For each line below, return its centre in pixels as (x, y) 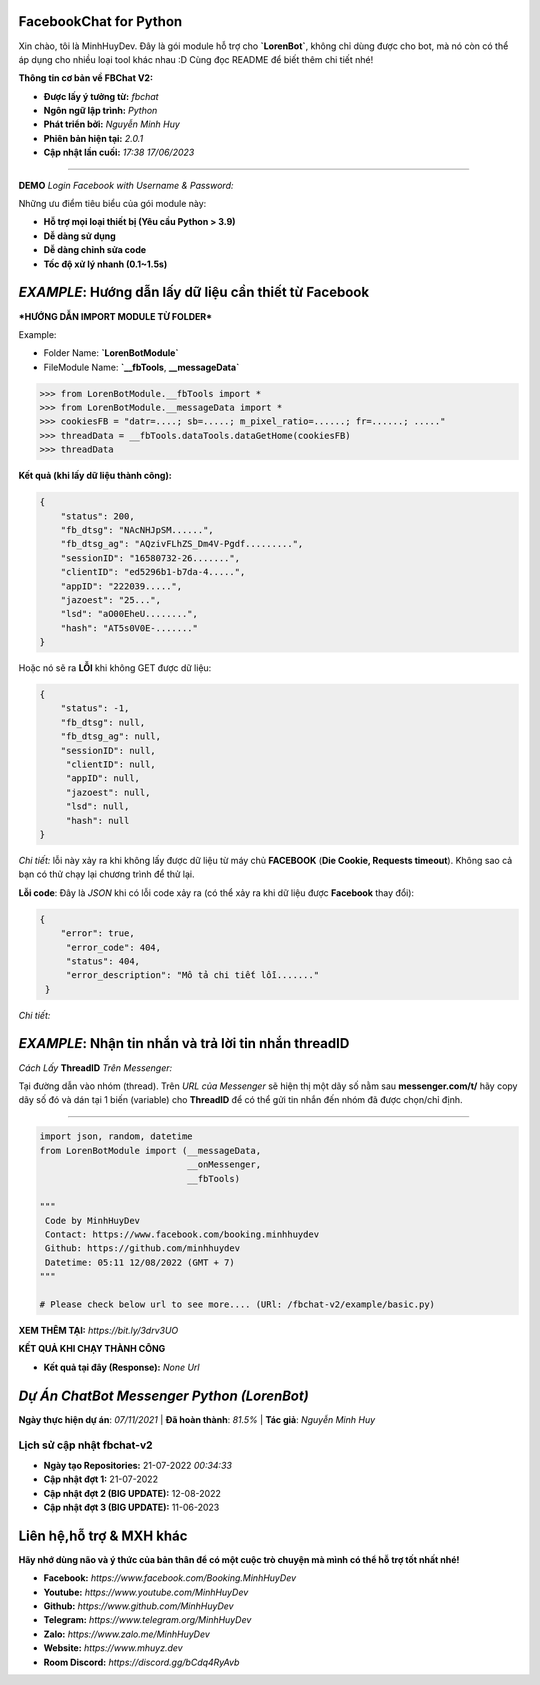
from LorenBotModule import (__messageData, (150, 1150)
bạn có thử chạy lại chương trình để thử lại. (106, 874)
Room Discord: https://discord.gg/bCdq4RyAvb (141, 1662)
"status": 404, (102, 961)
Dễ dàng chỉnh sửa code (95, 250)
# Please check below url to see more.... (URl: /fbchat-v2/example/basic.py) (237, 1304)
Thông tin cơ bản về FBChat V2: (86, 78)
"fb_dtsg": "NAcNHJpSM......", (137, 529)
